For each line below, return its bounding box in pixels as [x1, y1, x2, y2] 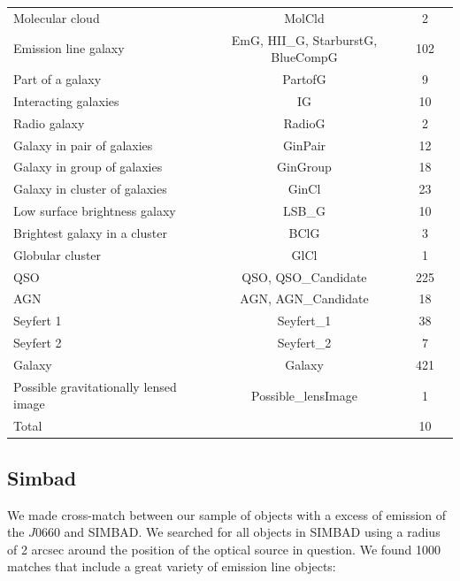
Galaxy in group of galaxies [13, 157, 163, 176]
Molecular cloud [13, 8, 100, 27]
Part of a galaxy [13, 70, 102, 88]
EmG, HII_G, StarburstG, [231, 30, 378, 49]
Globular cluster [13, 245, 102, 264]
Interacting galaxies [13, 91, 119, 110]
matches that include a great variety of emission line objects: [7, 557, 336, 576]
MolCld [284, 8, 325, 27]
